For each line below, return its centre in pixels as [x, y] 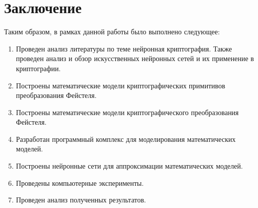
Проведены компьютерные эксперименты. [80, 183]
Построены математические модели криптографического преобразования [127, 112]
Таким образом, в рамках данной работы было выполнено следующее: [112, 32]
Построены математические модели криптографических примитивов [120, 85]
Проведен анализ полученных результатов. [81, 200]
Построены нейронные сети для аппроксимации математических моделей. [129, 166]
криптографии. [38, 68]
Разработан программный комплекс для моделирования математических [126, 139]
